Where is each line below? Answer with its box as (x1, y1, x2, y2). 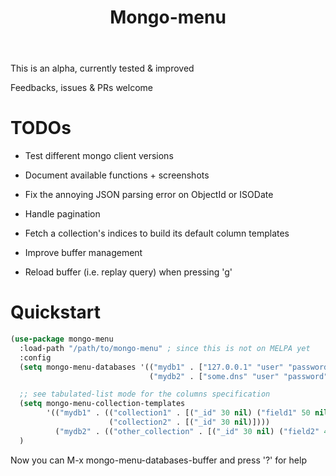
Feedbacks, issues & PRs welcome (10, 82, 153, 94)
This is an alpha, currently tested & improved (10, 62, 195, 75)
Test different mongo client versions (24, 150, 174, 162)
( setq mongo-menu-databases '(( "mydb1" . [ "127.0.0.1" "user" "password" (19, 362, 333, 372)
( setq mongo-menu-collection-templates (19, 399, 186, 409)
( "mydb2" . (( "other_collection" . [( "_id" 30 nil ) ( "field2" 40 (54, 426, 333, 436)
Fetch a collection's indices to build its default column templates (24, 227, 290, 240)
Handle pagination (24, 208, 101, 220)
